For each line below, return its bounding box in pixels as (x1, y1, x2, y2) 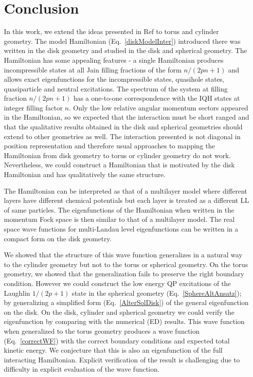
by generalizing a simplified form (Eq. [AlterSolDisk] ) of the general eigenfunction (4, 297, 249, 307)
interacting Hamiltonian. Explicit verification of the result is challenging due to (4, 354, 240, 364)
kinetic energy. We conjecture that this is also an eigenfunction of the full (4, 345, 223, 355)
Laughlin (4, 287, 30, 298)
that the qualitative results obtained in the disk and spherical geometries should (4, 122, 243, 132)
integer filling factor (4, 102, 63, 112)
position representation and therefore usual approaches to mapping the (4, 141, 215, 151)
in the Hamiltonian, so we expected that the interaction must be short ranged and (4, 112, 249, 122)
